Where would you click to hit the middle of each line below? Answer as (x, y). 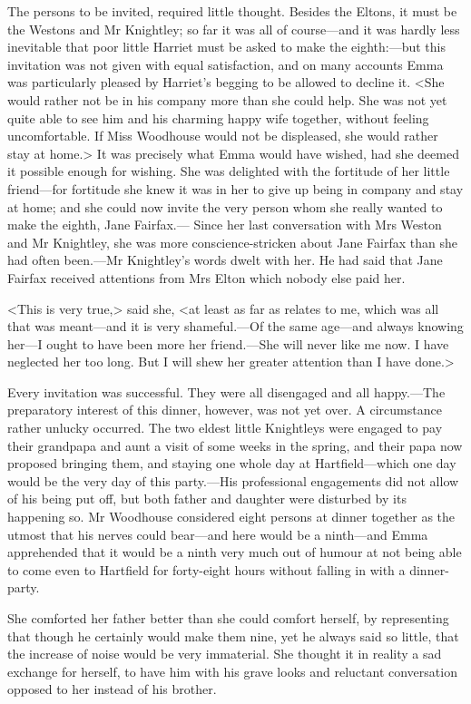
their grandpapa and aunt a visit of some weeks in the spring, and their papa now (235, 445)
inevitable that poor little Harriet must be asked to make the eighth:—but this (226, 47)
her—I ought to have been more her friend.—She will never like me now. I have (228, 343)
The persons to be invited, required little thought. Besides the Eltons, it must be (232, 11)
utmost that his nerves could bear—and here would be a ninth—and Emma (218, 534)
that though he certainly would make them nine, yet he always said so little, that (233, 636)
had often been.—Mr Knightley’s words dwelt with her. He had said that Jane (225, 260)
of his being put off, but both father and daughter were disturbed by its (207, 499)
